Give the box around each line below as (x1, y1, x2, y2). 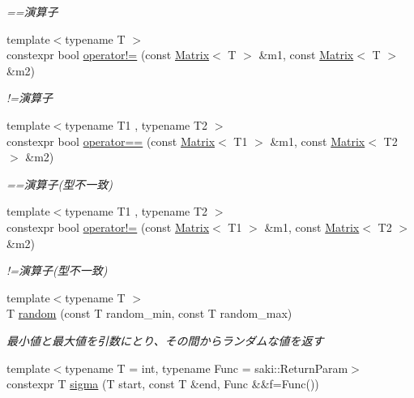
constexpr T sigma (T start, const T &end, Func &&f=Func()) (6, 375, 319, 392)
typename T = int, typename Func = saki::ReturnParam (65, 359, 348, 376)
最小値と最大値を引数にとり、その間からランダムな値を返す (6, 332, 324, 349)
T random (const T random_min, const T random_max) (6, 305, 292, 322)
